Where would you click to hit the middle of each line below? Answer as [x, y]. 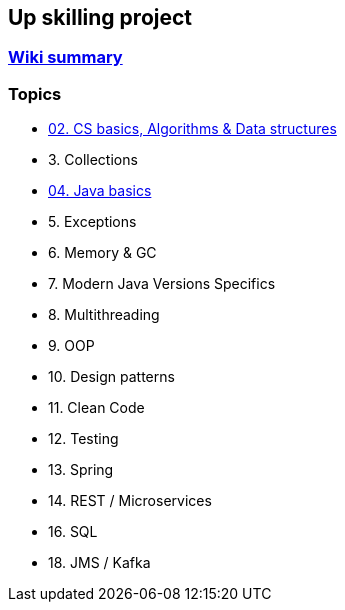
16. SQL [73, 532]
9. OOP [71, 346]
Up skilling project [100, 17]
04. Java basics [100, 191]
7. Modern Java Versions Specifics [162, 284]
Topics [35, 93]
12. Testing [83, 439]
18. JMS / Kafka [99, 563]
